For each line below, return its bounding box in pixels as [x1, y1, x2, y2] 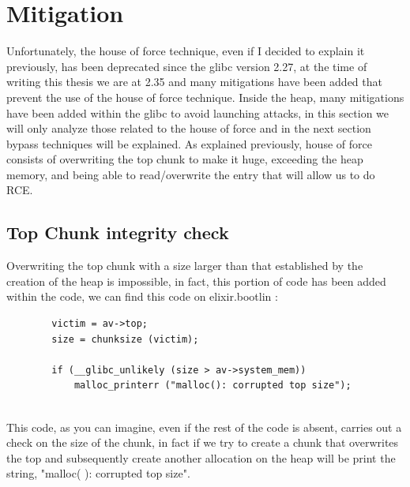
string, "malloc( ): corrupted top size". [6, 465, 190, 481]
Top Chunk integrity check [6, 220, 229, 245]
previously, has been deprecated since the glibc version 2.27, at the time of [6, 58, 367, 74]
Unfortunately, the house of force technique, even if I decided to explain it [6, 43, 365, 59]
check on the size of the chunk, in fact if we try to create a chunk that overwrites [6, 434, 399, 451]
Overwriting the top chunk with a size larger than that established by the [6, 257, 363, 274]
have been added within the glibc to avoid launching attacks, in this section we [6, 104, 389, 121]
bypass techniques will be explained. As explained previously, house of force [6, 135, 372, 152]
